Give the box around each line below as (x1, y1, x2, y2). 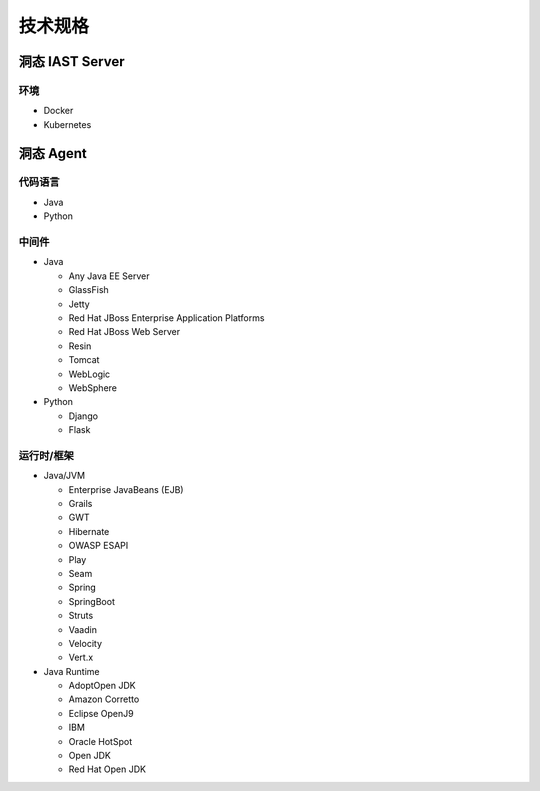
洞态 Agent (18, 145, 87, 162)
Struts (68, 610, 94, 622)
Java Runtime (43, 665, 100, 677)
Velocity (68, 637, 103, 649)
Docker (43, 105, 74, 117)
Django (68, 410, 99, 422)
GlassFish (68, 284, 109, 296)
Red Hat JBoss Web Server (68, 326, 180, 338)
